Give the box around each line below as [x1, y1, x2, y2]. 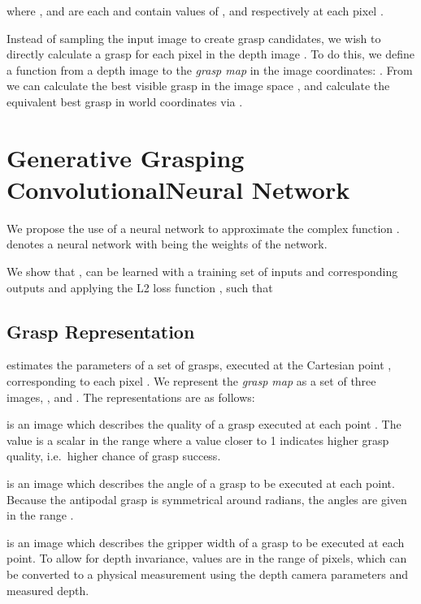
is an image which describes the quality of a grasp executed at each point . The [7, 416, 401, 433]
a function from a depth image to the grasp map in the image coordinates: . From [7, 61, 413, 78]
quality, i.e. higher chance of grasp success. [7, 447, 221, 464]
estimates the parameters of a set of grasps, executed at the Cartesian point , [7, 356, 392, 373]
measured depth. [7, 581, 89, 598]
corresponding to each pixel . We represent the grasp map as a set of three [7, 373, 376, 390]
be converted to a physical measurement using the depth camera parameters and [7, 565, 408, 582]
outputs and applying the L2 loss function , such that [7, 278, 273, 296]
